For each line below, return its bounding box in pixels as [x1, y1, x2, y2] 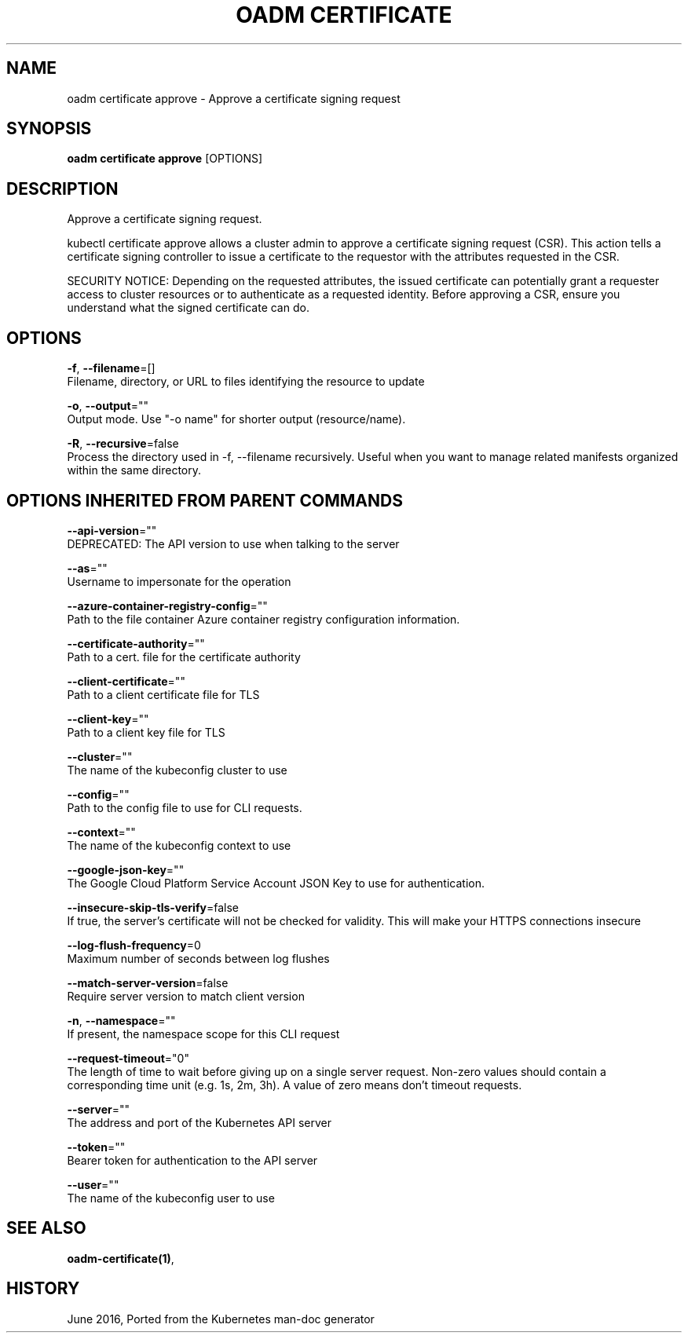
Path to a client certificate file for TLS [67, 687, 260, 701]
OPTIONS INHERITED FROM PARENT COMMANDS [6, 490, 403, 510]
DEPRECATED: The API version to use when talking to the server [67, 536, 400, 551]
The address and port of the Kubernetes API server [67, 1115, 331, 1129]
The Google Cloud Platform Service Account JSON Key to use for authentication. [67, 876, 485, 890]
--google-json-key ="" [67, 862, 185, 876]
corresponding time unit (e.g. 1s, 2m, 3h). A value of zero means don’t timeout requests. [67, 1077, 522, 1092]
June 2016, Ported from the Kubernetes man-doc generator [67, 1312, 375, 1326]
